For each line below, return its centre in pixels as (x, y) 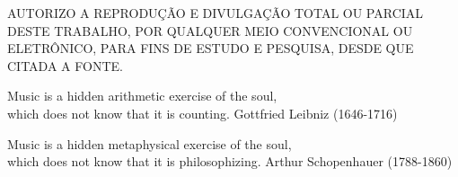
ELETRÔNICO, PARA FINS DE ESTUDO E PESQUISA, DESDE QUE (211, 48)
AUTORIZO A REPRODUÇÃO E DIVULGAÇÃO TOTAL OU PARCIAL (216, 13)
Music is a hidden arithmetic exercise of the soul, (142, 96)
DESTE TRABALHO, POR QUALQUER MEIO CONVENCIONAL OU (210, 30)
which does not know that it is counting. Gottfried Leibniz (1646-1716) (203, 113)
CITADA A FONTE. (65, 65)
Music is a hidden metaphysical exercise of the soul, (150, 143)
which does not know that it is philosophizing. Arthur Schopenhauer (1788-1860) (230, 161)
